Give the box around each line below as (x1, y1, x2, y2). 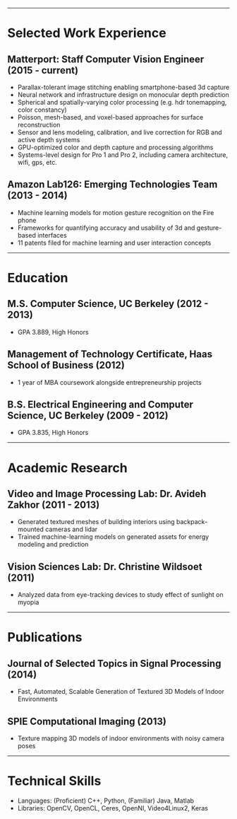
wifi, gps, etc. (17, 158, 58, 166)
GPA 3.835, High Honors (17, 429, 89, 437)
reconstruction (17, 121, 61, 129)
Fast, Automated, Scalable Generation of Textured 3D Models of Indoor (17, 687, 224, 696)
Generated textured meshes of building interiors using (17, 518, 175, 526)
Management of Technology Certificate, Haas (7, 348, 213, 361)
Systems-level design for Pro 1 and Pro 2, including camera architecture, (17, 151, 229, 159)
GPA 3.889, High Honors (17, 327, 90, 336)
